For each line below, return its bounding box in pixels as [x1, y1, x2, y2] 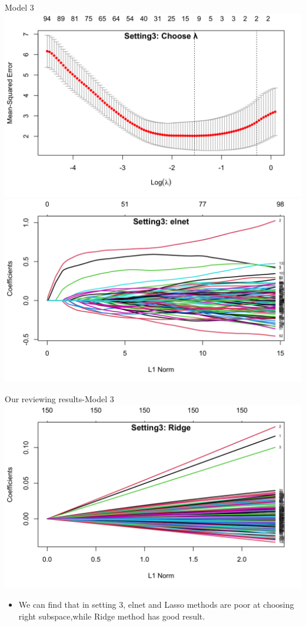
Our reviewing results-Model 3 [5, 392, 114, 405]
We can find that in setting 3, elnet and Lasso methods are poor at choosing [18, 598, 294, 611]
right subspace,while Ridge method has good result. [18, 610, 205, 622]
